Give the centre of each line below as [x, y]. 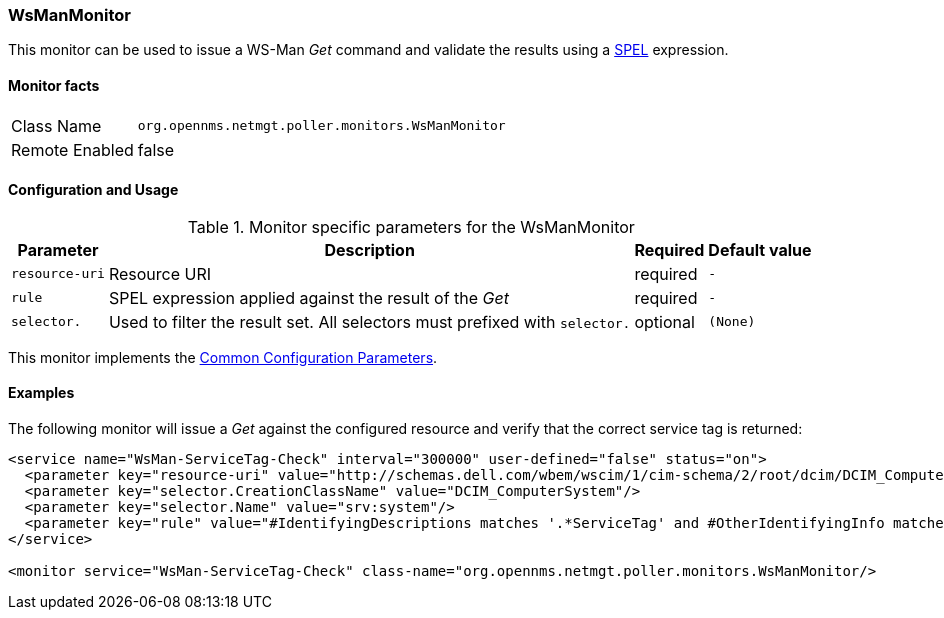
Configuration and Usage [93, 190]
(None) [732, 322]
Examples [41, 393]
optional [664, 321]
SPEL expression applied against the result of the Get [308, 297]
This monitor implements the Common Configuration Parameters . [223, 357]
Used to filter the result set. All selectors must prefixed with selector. [369, 321]
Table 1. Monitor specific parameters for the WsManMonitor [411, 226]
